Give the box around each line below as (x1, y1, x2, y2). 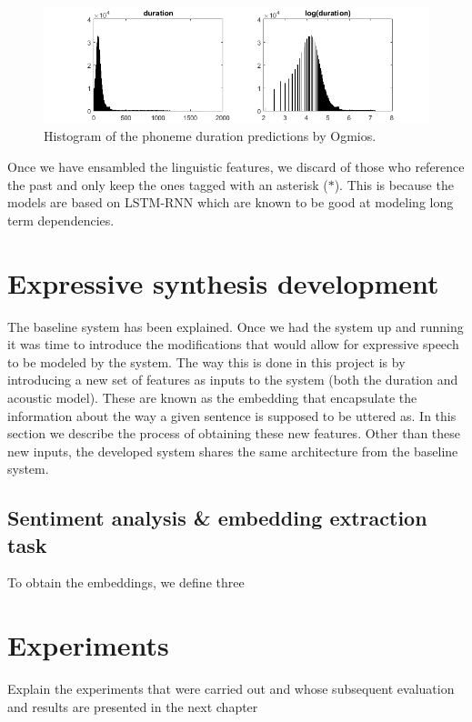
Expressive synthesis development (7, 264, 439, 301)
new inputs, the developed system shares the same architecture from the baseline (7, 441, 458, 460)
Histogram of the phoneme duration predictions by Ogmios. (44, 126, 377, 145)
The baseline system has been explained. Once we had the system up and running (7, 316, 464, 336)
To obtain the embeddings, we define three (7, 573, 245, 592)
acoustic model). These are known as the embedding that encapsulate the (7, 387, 417, 406)
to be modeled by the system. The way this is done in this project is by (7, 352, 406, 371)
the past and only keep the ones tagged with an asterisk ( (7, 175, 328, 194)
